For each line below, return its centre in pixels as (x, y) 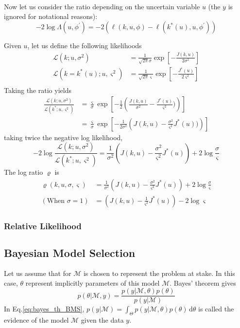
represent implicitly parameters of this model (93, 282)
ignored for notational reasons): (51, 16)
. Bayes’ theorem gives (203, 282)
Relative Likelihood (43, 226)
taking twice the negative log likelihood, (63, 137)
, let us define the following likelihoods (85, 46)
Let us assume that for (38, 273)
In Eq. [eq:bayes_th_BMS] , (44, 309)
